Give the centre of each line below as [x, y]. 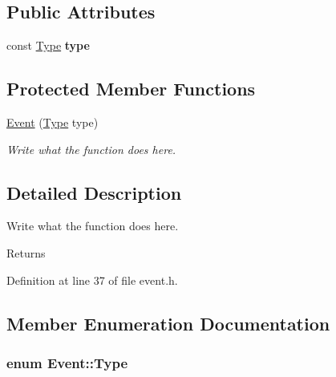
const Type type [48, 45]
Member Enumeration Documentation [168, 323]
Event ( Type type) [53, 122]
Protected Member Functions [131, 89]
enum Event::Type [67, 362]
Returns [26, 252]
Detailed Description [94, 192]
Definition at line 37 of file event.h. [92, 280]
